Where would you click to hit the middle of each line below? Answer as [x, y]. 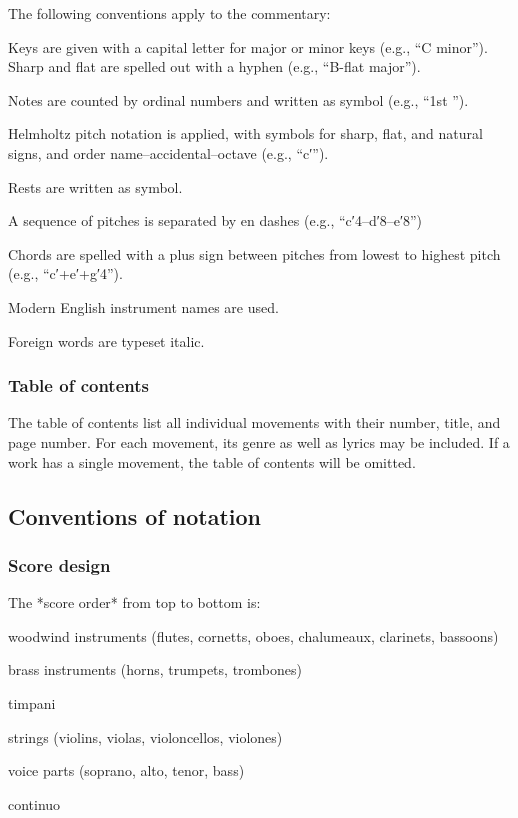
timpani [32, 702]
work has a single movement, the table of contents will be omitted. [212, 461]
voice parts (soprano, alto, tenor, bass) [126, 770]
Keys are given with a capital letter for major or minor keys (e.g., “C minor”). [248, 46]
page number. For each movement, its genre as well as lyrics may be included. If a [259, 441]
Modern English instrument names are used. [143, 306]
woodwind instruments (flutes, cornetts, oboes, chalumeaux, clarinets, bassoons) [253, 635]
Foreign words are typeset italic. [106, 340]
